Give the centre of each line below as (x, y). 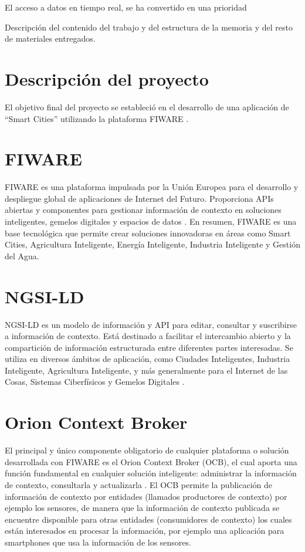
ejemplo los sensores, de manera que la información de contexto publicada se (142, 508)
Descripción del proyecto (107, 78)
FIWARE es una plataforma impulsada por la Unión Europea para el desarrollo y (152, 187)
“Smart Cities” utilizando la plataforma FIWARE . (97, 118)
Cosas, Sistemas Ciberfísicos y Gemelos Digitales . (95, 382)
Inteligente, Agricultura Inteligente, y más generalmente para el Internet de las (146, 370)
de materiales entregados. (50, 38)
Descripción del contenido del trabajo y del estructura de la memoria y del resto (149, 27)
